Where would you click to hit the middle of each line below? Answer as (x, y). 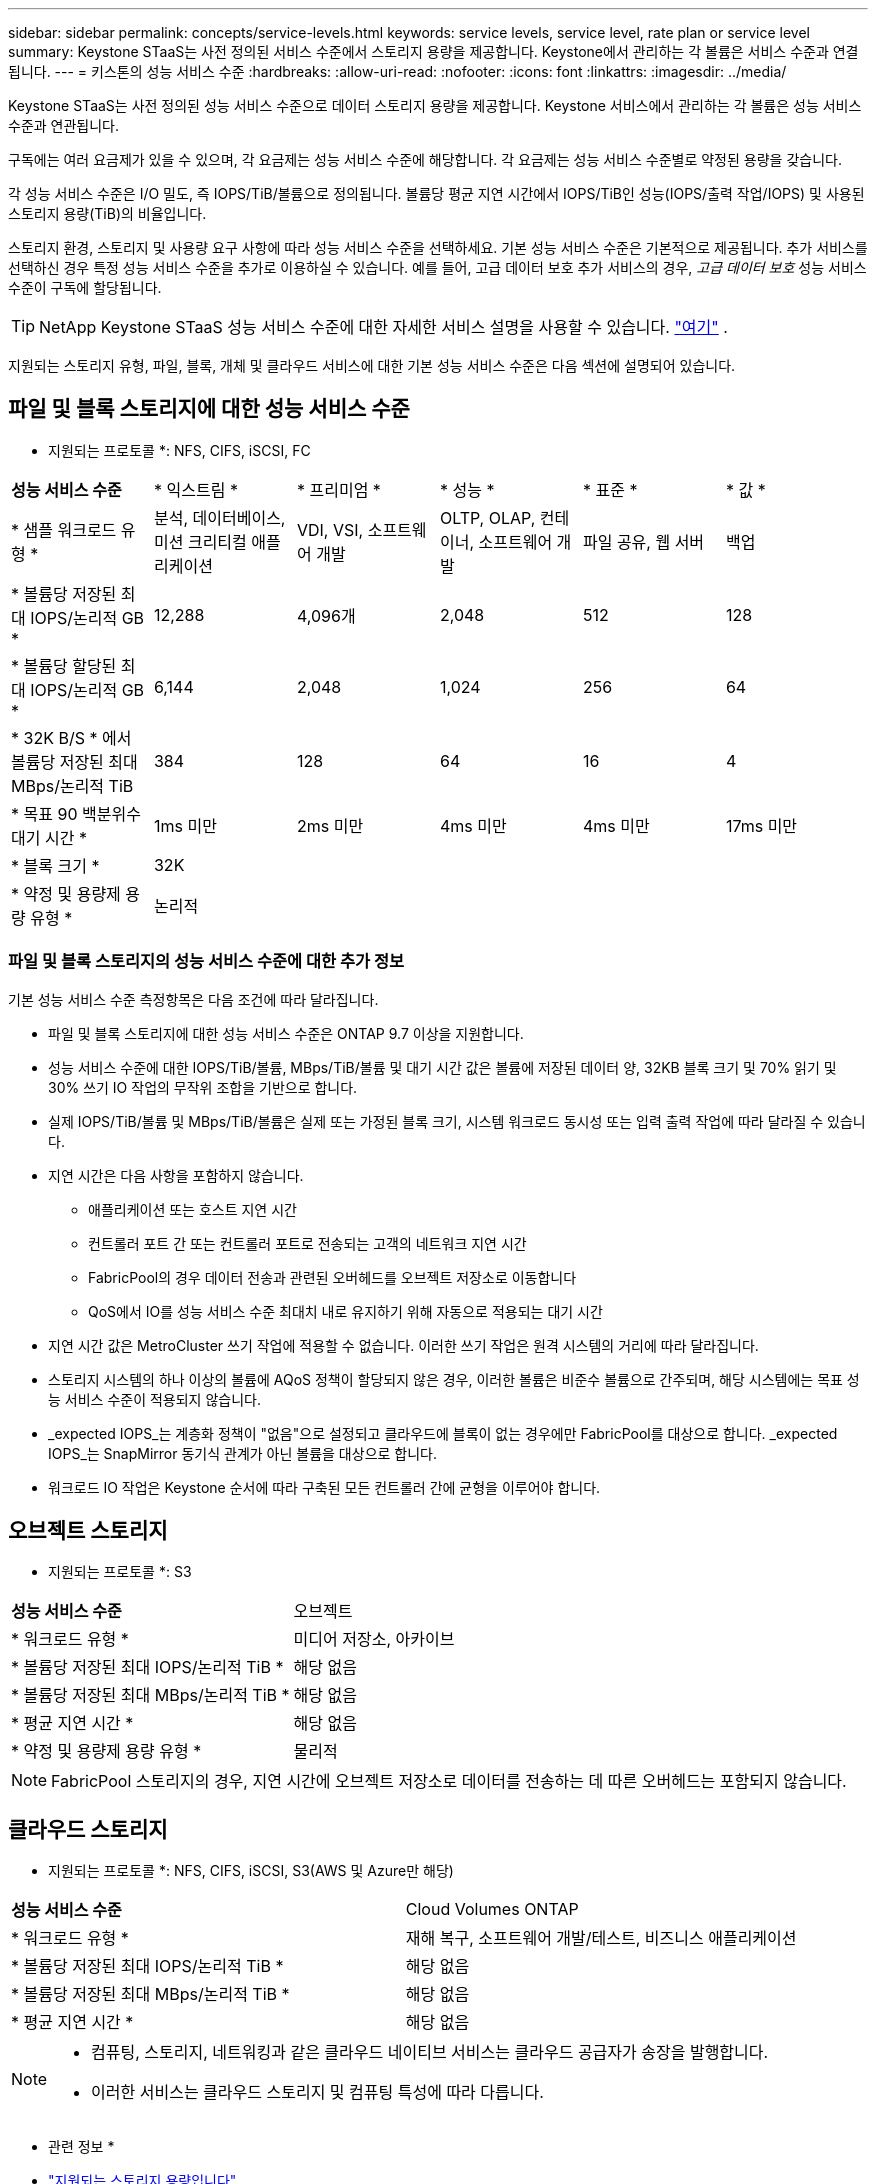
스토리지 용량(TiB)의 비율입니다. (107, 213)
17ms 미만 (761, 825)
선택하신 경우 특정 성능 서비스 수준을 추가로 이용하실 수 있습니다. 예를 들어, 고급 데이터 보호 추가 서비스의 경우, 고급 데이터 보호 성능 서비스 (437, 267)
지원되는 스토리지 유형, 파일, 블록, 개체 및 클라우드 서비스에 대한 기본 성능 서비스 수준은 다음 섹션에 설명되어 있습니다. (372, 365)
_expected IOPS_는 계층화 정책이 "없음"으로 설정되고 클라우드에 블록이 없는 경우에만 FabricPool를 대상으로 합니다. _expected (443, 1433)
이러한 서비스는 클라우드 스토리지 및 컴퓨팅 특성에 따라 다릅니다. (317, 2092)
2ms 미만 (330, 825)
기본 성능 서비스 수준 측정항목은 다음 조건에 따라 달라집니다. (193, 999)
